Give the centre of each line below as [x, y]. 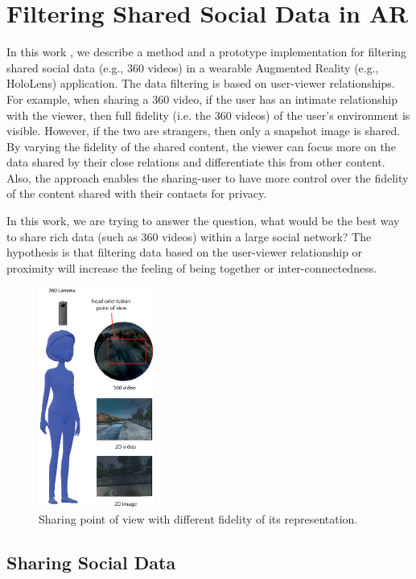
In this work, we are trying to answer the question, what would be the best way [203, 221]
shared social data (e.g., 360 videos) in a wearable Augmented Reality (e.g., [193, 67]
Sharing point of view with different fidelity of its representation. [198, 519]
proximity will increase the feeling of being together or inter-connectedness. [192, 267]
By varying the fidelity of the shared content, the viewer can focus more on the [201, 146]
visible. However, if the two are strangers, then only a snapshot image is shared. [204, 131]
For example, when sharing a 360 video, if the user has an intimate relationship [202, 99]
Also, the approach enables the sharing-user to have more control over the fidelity [208, 177]
